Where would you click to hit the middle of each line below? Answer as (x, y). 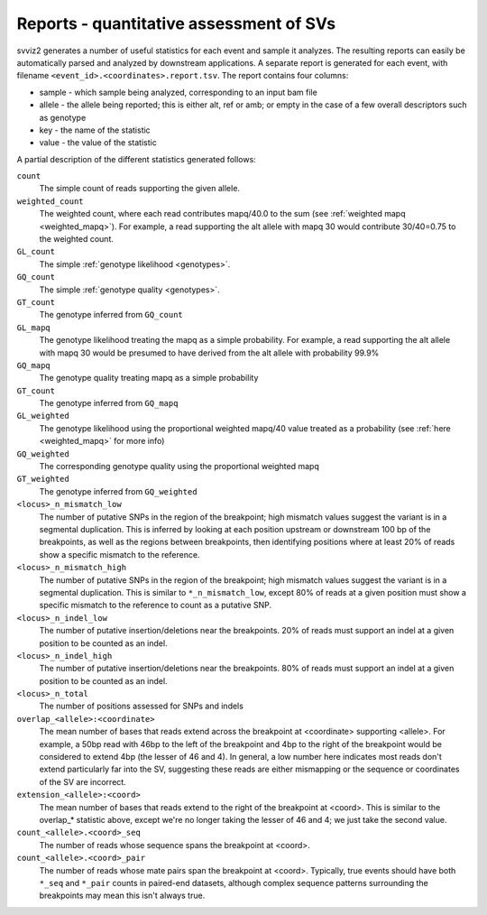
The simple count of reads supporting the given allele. (140, 189)
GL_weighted (43, 416)
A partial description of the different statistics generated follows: (136, 159)
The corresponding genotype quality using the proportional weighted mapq (179, 467)
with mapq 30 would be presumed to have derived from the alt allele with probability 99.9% (209, 353)
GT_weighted (43, 479)
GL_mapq (34, 328)
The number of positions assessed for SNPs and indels (141, 706)
